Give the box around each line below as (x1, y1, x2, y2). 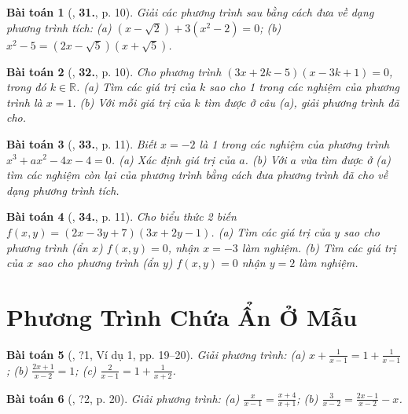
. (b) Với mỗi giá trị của (72, 93, 191, 110)
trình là (6, 93, 42, 110)
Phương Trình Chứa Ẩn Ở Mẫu (6, 300, 358, 332)
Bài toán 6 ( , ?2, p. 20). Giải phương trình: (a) (6, 390, 240, 406)
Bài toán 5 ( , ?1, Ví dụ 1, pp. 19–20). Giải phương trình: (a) (6, 346, 306, 362)
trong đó (6, 79, 46, 95)
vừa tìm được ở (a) (300, 151, 391, 167)
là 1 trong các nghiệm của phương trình (199, 135, 390, 152)
